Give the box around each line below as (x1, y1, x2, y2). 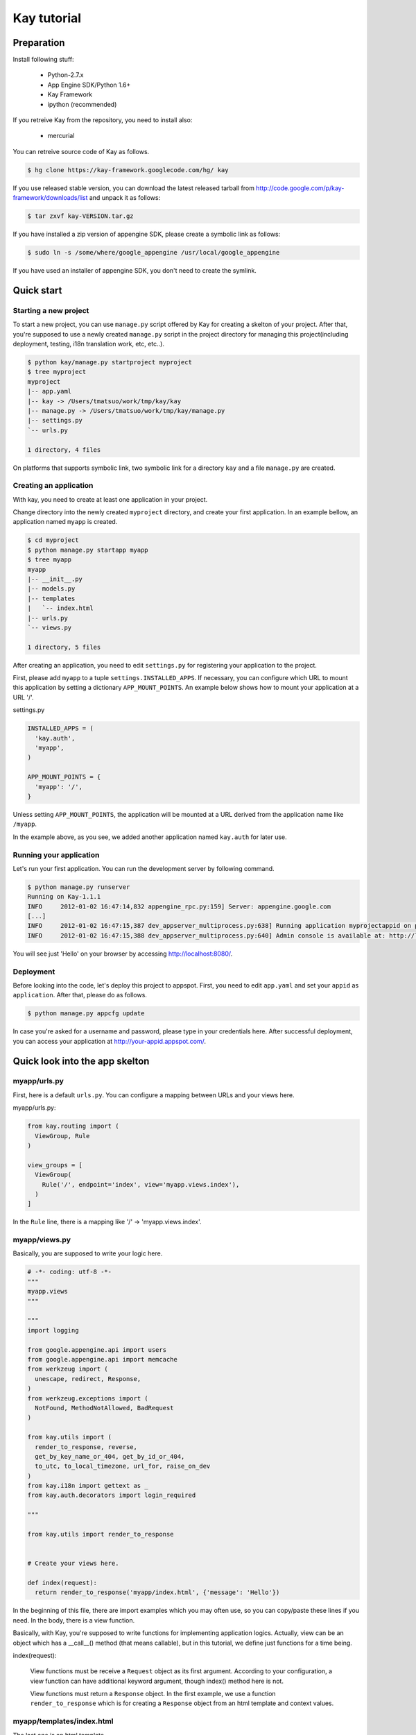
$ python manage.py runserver (27, 883, 130, 891)
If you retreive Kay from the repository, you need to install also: (12, 116, 193, 124)
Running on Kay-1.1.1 (27, 892, 101, 901)
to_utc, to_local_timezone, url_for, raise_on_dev (35, 1462, 211, 1471)
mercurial (47, 132, 75, 140)
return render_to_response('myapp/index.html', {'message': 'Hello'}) (35, 1589, 280, 1596)
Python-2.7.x (47, 71, 84, 79)
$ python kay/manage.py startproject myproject (27, 358, 192, 366)
